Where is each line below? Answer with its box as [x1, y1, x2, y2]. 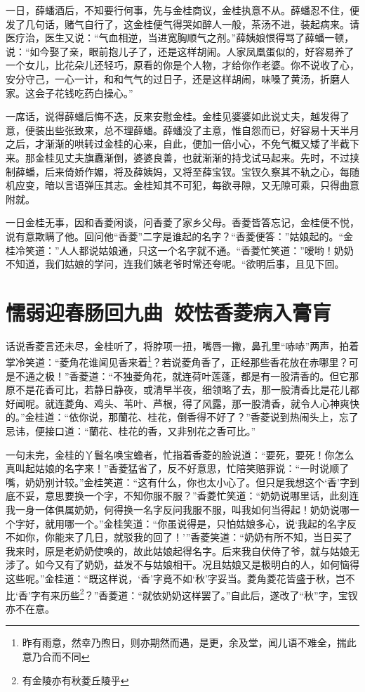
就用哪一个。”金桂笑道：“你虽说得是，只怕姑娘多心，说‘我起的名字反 [44, 516, 357, 530]
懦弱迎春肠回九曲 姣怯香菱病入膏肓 [6, 297, 332, 326]
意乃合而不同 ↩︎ [22, 649, 90, 663]
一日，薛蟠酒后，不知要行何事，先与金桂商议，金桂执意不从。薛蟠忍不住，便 [6, 3, 359, 17]
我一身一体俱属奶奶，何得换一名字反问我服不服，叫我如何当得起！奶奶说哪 [6, 502, 350, 516]
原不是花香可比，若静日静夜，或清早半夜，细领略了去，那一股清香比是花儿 [6, 382, 350, 397]
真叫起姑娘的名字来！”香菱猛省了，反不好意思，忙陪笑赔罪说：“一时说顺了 [6, 461, 350, 476]
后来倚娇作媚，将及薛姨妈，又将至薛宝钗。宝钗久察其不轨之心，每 [44, 164, 350, 178]
